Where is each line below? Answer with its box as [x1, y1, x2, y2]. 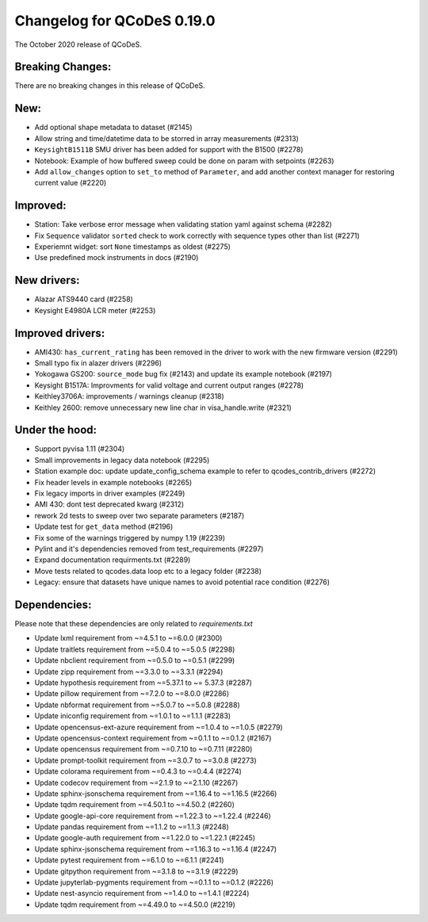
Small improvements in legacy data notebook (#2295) [34, 455, 210, 465]
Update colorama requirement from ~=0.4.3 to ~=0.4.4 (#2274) [34, 767, 242, 776]
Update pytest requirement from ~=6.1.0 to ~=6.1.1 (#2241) [34, 855, 225, 865]
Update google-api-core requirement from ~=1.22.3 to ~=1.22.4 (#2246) [34, 811, 271, 821]
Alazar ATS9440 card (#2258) [34, 294, 134, 304]
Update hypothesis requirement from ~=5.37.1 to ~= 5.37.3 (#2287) [34, 678, 253, 687]
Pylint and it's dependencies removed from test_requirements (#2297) [34, 544, 264, 553]
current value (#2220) [34, 178, 107, 188]
